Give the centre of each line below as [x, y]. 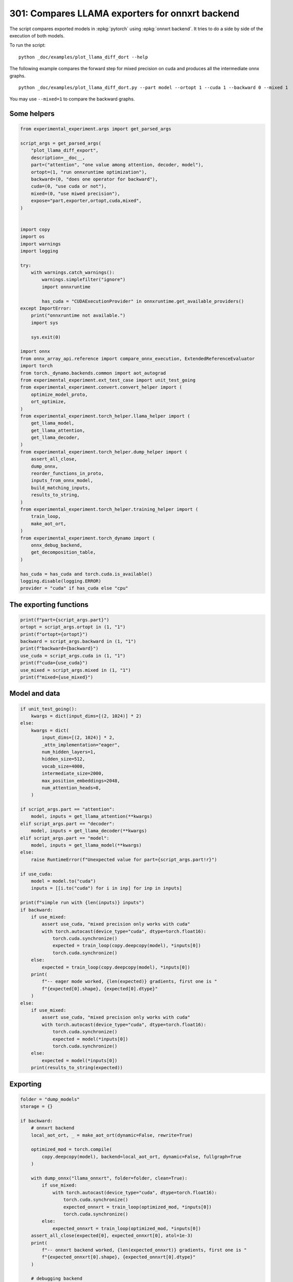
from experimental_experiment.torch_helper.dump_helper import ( [104, 452]
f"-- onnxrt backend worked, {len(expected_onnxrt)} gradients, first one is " [144, 1250]
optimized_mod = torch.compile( [72, 1149]
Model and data [35, 694]
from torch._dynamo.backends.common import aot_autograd [93, 373]
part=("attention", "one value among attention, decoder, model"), [117, 165]
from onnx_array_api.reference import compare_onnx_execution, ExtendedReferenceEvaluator [138, 358]
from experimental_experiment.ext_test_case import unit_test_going [108, 380]
